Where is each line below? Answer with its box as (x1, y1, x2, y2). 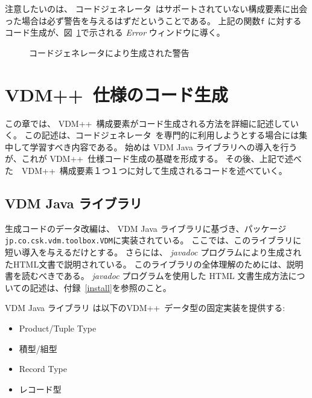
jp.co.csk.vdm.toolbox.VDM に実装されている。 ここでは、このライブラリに (5, 234, 302, 246)
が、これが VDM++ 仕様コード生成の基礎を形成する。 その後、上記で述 (5, 152, 293, 165)
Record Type (19, 362, 67, 375)
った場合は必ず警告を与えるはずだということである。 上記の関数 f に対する (5, 14, 302, 27)
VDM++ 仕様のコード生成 (5, 82, 228, 106)
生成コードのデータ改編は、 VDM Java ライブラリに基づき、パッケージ (5, 222, 287, 234)
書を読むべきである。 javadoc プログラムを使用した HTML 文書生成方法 (5, 269, 288, 282)
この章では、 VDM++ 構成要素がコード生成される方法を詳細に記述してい (5, 117, 299, 129)
